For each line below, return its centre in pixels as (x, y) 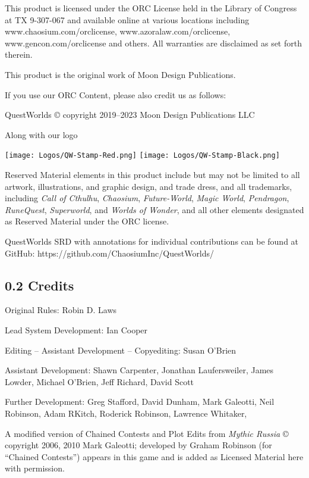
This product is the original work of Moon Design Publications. (120, 74)
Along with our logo (41, 134)
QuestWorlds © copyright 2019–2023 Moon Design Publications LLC (130, 115)
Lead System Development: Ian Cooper (76, 329)
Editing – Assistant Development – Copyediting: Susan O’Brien (121, 350)
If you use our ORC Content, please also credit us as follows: (116, 94)
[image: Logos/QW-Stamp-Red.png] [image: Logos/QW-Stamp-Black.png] (142, 156)
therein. (19, 54)
